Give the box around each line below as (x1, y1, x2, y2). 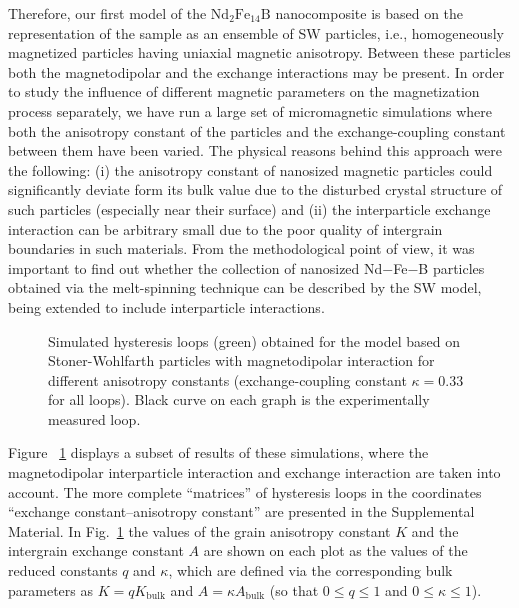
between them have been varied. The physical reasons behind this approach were (8, 140, 502, 161)
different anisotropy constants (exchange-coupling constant (48, 369, 407, 390)
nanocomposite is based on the (275, 3, 464, 23)
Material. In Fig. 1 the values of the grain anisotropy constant (8, 520, 391, 541)
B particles (418, 257, 485, 278)
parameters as (8, 579, 93, 600)
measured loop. (48, 408, 141, 429)
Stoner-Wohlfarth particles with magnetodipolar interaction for (48, 350, 435, 371)
